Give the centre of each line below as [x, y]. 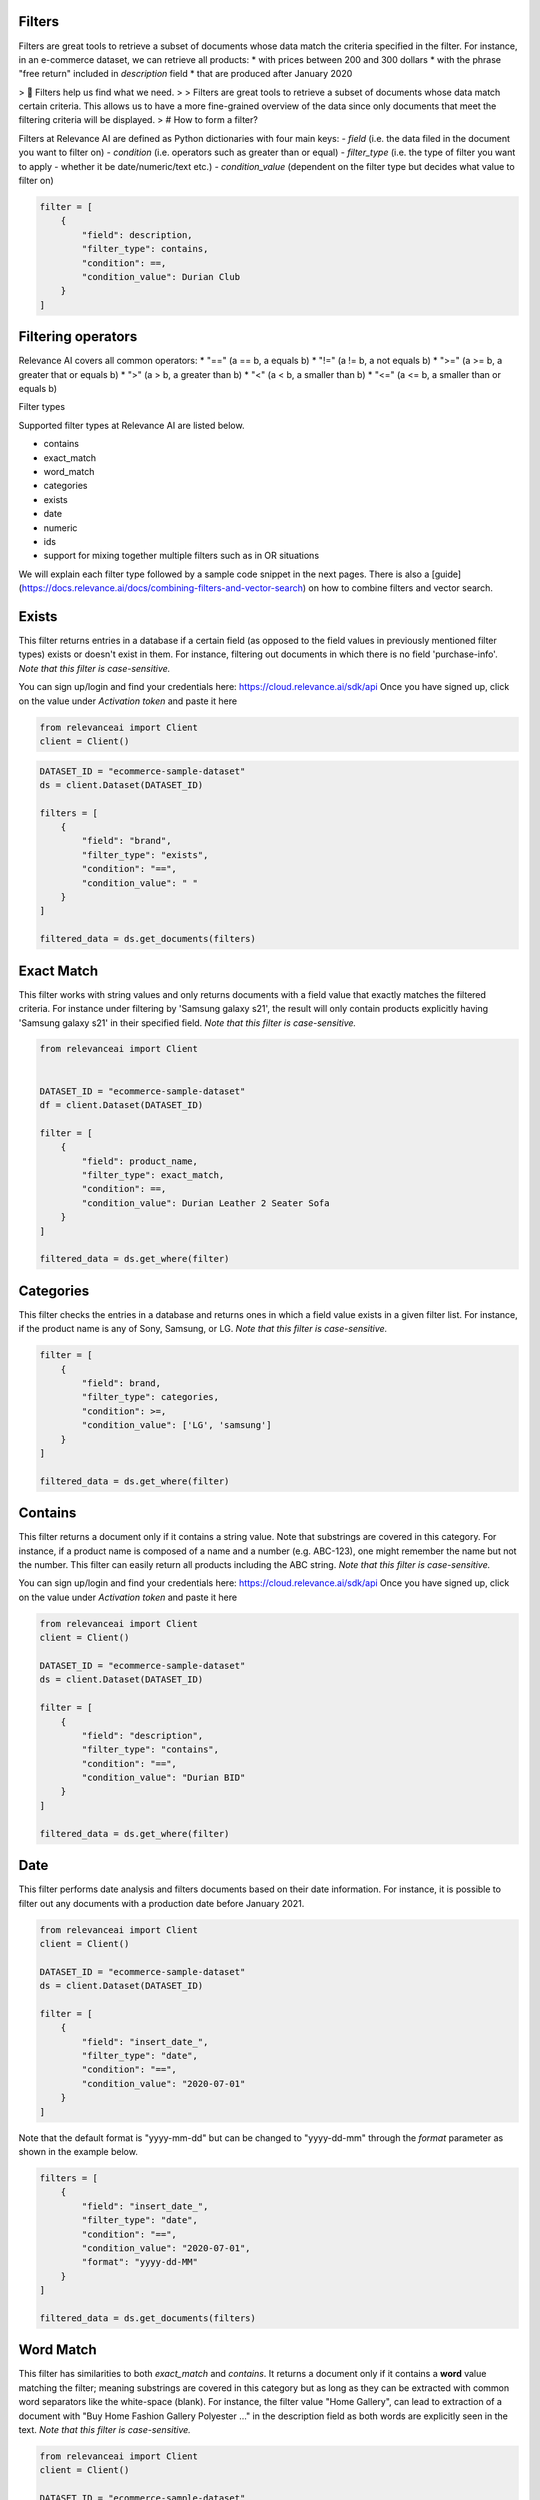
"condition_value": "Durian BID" [163, 1778]
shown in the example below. [78, 2151]
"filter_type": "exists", [145, 854]
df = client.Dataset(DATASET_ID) [121, 1105]
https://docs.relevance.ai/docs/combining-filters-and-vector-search [162, 588]
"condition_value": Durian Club [160, 276]
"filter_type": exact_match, [153, 1175]
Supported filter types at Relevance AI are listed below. [131, 425]
